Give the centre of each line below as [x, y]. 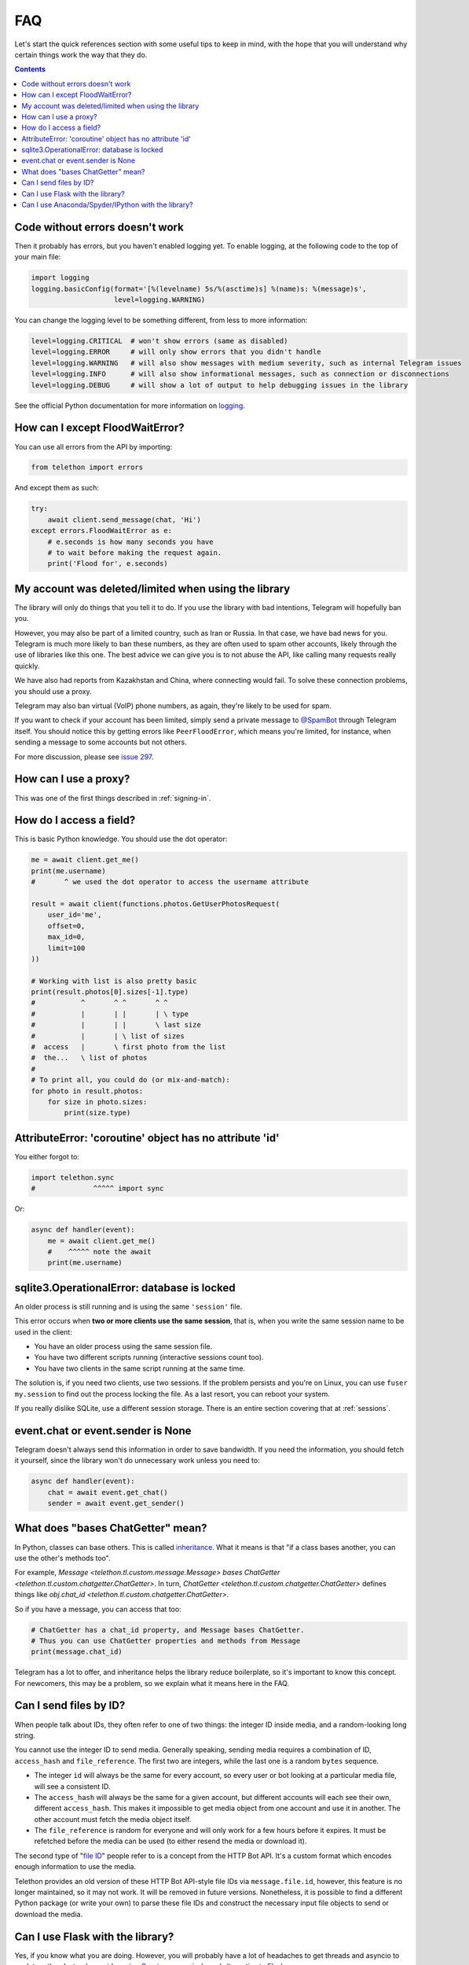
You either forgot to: [47, 1156]
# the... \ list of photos [89, 1058]
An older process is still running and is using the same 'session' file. [128, 1306]
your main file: [38, 257]
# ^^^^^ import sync [97, 1188]
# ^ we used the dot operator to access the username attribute [170, 882]
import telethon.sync [73, 1177]
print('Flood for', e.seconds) [108, 564]
